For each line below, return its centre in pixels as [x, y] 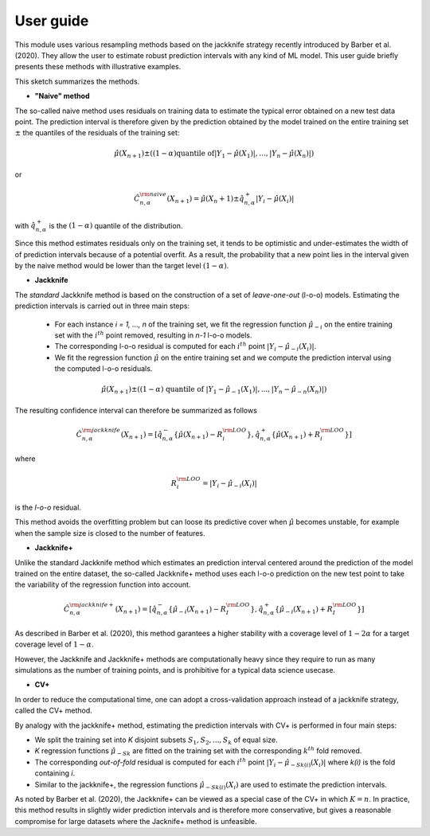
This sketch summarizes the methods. [77, 81]
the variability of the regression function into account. [103, 584]
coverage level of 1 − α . [55, 644]
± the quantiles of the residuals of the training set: [97, 133]
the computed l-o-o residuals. [104, 369]
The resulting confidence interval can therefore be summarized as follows [136, 410]
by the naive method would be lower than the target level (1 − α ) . [122, 265]
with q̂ [25, 225]
